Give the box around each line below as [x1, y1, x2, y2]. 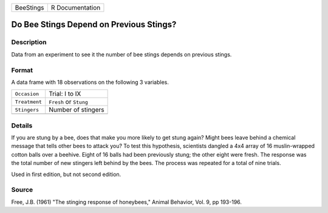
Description [11, 38, 47, 47]
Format [11, 66, 33, 74]
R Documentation [50, 4, 101, 12]
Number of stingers [49, 106, 104, 114]
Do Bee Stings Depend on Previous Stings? [11, 19, 177, 30]
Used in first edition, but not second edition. [11, 171, 121, 178]
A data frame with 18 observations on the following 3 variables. [11, 78, 169, 86]
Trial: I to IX [49, 90, 81, 98]
